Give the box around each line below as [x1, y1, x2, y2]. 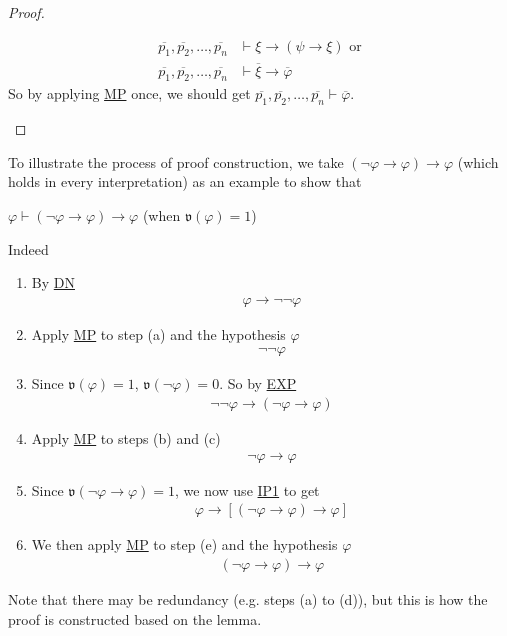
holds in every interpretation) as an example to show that [8, 171, 362, 192]
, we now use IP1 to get [175, 479, 320, 500]
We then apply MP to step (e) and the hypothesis [31, 534, 338, 555]
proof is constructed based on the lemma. [8, 608, 262, 629]
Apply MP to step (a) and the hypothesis [31, 323, 286, 344]
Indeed [8, 238, 49, 259]
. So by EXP [219, 373, 297, 394]
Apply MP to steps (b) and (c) [31, 428, 221, 449]
